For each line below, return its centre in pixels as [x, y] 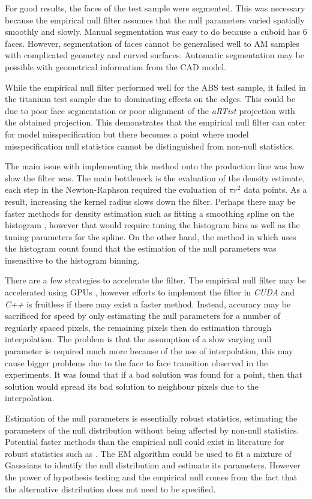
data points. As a [275, 189]
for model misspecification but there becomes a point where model [127, 134]
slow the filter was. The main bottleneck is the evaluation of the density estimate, [155, 177]
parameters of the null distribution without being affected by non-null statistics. [152, 430]
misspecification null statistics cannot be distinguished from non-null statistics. [150, 146]
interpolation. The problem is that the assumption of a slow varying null [138, 339]
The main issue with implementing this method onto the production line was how [155, 166]
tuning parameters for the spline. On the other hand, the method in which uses [151, 236]
